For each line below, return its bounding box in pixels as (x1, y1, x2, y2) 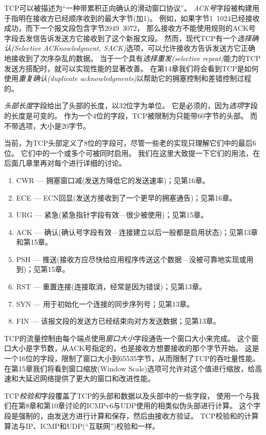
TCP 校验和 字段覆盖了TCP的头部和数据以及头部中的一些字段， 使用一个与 (4, 390, 253, 401)
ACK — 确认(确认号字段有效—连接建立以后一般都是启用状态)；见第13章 (16, 226, 258, 237)
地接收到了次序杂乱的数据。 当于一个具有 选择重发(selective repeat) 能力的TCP (4, 52, 261, 63)
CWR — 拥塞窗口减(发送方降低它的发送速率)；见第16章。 (16, 174, 210, 185)
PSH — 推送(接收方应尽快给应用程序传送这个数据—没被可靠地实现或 (16, 253, 247, 264)
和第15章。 (16, 236, 52, 247)
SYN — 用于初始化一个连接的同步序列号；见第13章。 (16, 298, 194, 309)
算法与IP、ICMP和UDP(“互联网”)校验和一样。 (4, 420, 159, 431)
